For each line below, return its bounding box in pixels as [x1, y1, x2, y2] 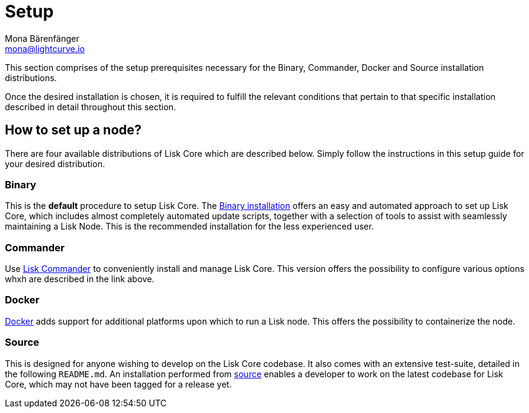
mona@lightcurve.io [5, 43, 85, 54]
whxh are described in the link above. [5, 274, 155, 285]
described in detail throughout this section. [5, 101, 177, 112]
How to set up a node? [5, 122, 142, 138]
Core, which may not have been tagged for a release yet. [5, 378, 232, 389]
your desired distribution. [5, 158, 105, 169]
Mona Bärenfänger [5, 33, 79, 44]
